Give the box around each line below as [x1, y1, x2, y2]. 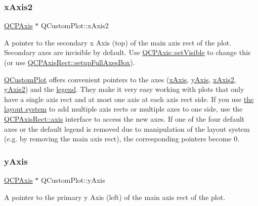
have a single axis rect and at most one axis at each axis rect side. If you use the [4, 93, 254, 104]
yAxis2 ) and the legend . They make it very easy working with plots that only [4, 84, 244, 94]
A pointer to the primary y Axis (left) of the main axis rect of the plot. [4, 191, 226, 202]
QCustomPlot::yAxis [41, 174, 105, 185]
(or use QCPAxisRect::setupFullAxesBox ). [4, 57, 135, 67]
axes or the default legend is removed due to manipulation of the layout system [4, 123, 250, 134]
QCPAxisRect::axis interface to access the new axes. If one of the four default [4, 113, 245, 124]
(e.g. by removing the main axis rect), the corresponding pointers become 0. [4, 133, 240, 144]
